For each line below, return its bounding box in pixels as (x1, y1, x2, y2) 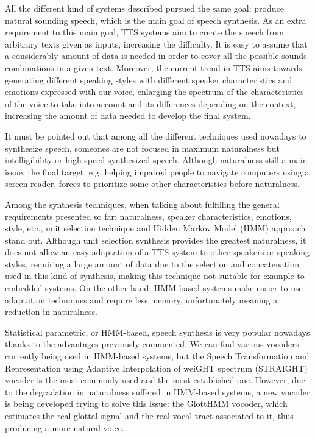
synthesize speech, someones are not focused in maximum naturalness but (5, 141, 280, 154)
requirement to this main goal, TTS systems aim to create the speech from (5, 26, 284, 38)
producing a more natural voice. (5, 421, 124, 434)
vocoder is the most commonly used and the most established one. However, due (5, 373, 305, 386)
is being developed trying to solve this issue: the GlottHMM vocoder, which (5, 397, 288, 410)
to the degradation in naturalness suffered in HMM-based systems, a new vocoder (5, 385, 310, 398)
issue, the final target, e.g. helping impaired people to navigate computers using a (5, 165, 310, 178)
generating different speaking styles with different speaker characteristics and (5, 73, 292, 86)
